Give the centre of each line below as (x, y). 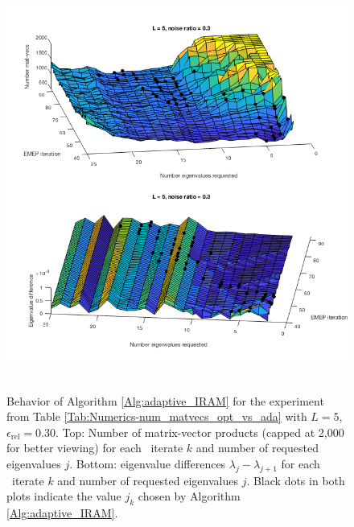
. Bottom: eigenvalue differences (148, 463)
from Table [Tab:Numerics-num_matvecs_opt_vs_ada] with (157, 416)
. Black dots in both (296, 480)
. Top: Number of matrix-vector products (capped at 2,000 (200, 432)
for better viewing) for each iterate (95, 448)
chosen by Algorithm (189, 496)
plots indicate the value (64, 496)
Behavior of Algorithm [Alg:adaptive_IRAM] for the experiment (165, 400)
